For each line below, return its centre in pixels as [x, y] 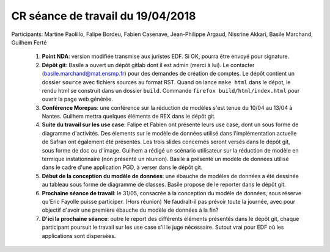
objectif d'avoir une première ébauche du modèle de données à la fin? [130, 210]
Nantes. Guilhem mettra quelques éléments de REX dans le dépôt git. [129, 117]
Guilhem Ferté [29, 42]
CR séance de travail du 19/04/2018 [104, 16]
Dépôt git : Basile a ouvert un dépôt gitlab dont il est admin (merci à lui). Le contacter [148, 65]
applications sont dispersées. [79, 236]
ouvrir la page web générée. [77, 99]
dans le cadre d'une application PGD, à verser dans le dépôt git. [122, 167]
